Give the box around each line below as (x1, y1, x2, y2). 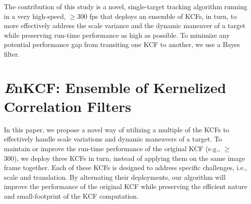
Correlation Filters (4, 96, 131, 116)
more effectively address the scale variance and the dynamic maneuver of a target (4, 20, 246, 31)
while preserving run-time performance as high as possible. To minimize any (4, 30, 230, 40)
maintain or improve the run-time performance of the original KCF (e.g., (4, 143, 220, 154)
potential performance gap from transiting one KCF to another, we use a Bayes (4, 39, 240, 49)
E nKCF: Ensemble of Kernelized (4, 77, 226, 97)
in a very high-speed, (4, 11, 66, 21)
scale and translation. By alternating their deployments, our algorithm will (4, 172, 226, 182)
